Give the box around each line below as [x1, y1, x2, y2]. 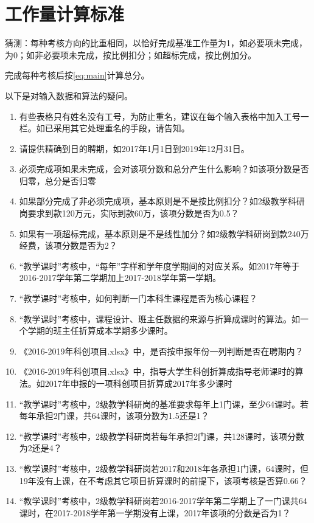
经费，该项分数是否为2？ [19, 239, 117, 252]
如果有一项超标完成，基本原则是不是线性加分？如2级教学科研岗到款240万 [19, 227, 309, 240]
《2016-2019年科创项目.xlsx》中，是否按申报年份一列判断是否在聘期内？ [19, 344, 304, 357]
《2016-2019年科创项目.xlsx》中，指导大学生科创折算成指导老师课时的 [19, 365, 295, 378]
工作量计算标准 [5, 1, 125, 26]
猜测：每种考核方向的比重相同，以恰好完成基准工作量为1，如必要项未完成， [5, 36, 307, 49]
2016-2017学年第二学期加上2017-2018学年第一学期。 [19, 271, 222, 284]
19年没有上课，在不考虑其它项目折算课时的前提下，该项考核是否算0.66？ [19, 474, 307, 487]
